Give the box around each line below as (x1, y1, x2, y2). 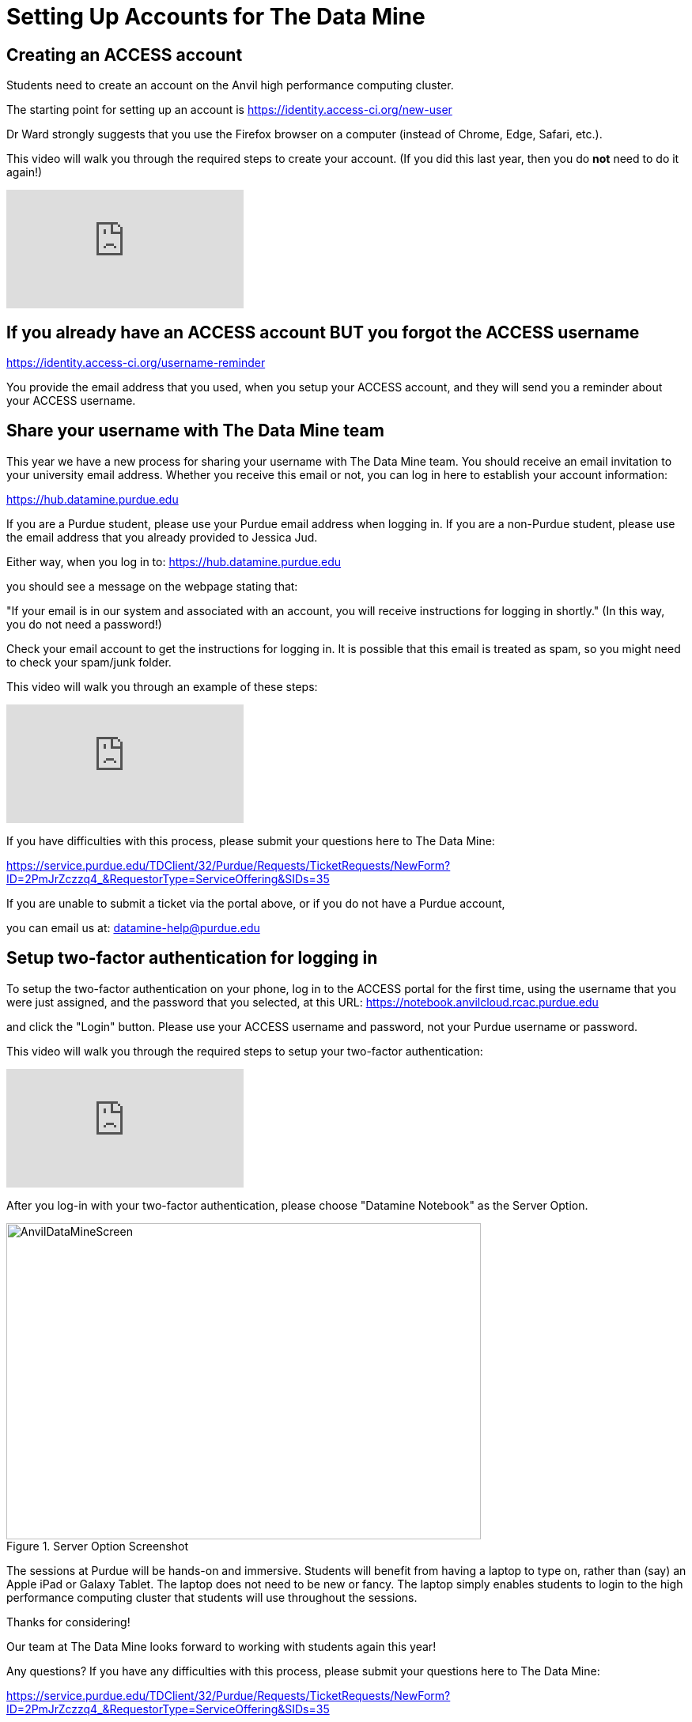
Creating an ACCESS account (6, 44, 243, 65)
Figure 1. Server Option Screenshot (6, 1539, 189, 1553)
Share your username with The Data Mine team (6, 421, 384, 441)
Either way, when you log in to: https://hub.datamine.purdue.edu (6, 554, 342, 568)
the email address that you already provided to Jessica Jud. (6, 530, 318, 544)
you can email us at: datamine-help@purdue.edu (6, 920, 260, 935)
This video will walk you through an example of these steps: (6, 679, 318, 693)
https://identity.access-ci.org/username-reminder (6, 356, 266, 370)
